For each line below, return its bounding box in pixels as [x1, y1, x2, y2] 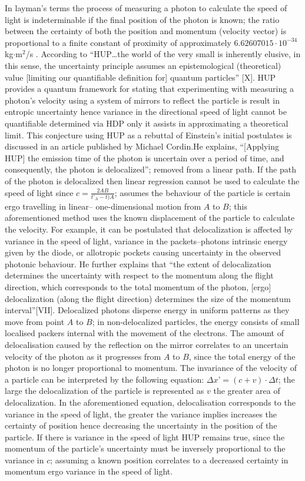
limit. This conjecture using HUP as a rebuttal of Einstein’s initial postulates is [5, 128, 292, 141]
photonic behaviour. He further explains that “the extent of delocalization [5, 257, 271, 270]
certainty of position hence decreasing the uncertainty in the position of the [5, 419, 277, 432]
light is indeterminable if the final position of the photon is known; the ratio [5, 13, 280, 25]
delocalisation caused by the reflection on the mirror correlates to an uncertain [5, 338, 289, 350]
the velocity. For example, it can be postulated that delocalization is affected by [5, 223, 293, 235]
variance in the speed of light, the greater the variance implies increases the [5, 407, 277, 420]
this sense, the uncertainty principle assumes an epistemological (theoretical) [5, 59, 281, 71]
